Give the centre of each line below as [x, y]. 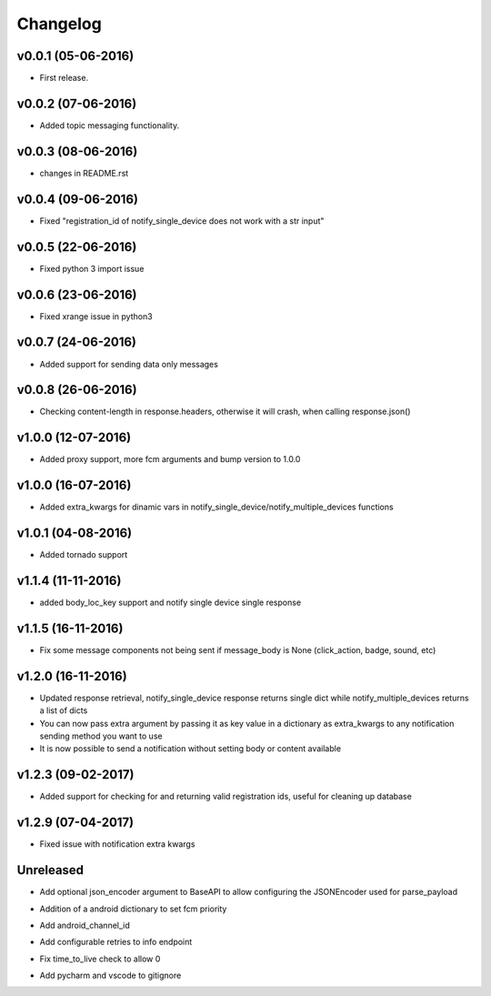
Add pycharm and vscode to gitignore [110, 976]
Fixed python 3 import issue [92, 268]
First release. [64, 78]
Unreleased [50, 870]
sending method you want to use [101, 736]
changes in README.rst [84, 173]
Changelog [59, 24]
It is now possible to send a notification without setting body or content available [190, 749]
